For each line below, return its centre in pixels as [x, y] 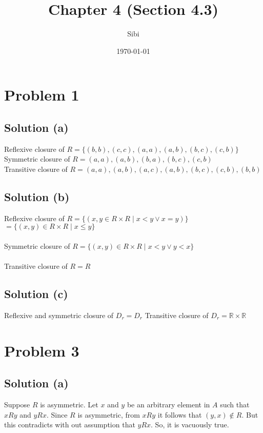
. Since [57, 414]
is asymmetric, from [109, 414]
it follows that [180, 414]
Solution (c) [36, 294]
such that [235, 405]
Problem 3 [42, 350]
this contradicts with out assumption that [70, 425]
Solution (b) [37, 196]
